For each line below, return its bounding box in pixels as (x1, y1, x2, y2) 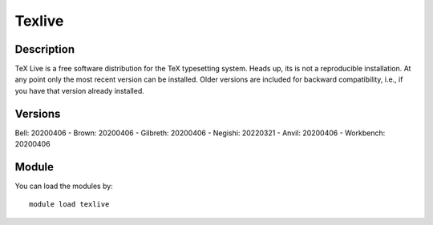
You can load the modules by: (14, 181, 114, 191)
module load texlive (29, 200, 110, 209)
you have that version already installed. (14, 86, 144, 95)
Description (14, 42, 75, 56)
